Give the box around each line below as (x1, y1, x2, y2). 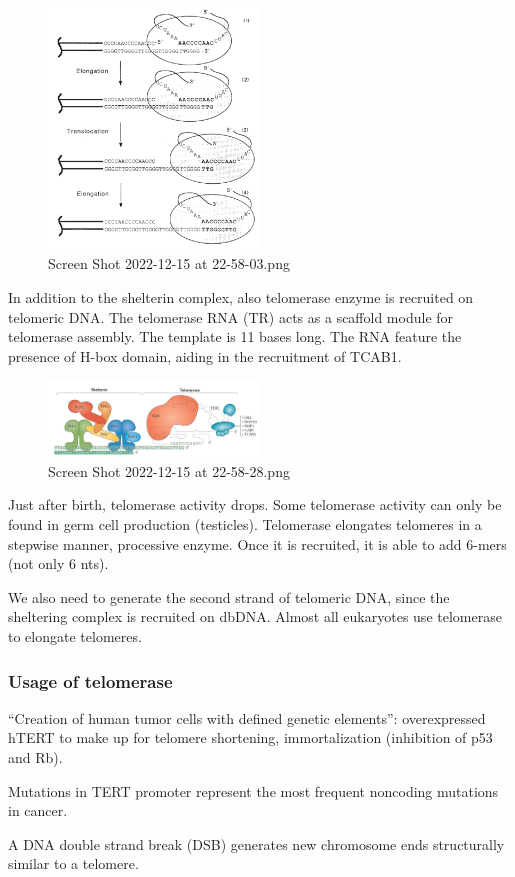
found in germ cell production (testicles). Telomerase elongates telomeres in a (8, 514, 482, 535)
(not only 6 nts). (8, 553, 109, 574)
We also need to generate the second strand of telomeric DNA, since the (8, 586, 450, 607)
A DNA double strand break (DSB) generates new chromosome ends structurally (8, 833, 505, 854)
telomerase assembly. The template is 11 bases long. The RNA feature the (8, 326, 462, 347)
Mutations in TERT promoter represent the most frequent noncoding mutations (8, 780, 499, 801)
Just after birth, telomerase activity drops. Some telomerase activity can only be (8, 494, 502, 515)
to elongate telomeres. (8, 626, 142, 646)
